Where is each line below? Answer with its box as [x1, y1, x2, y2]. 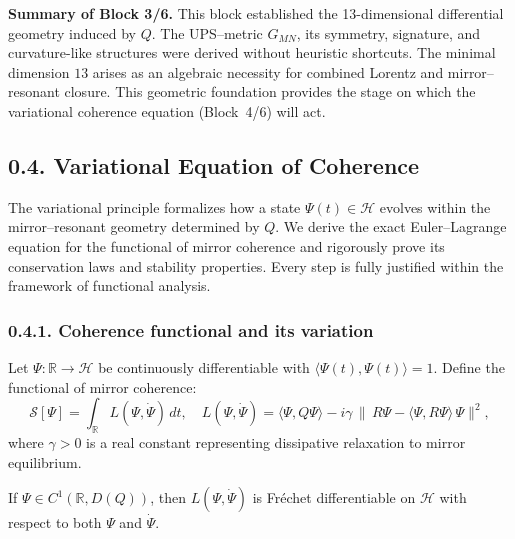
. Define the [433, 356, 505, 377]
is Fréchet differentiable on [252, 487, 416, 508]
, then [150, 487, 186, 508]
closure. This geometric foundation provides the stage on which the [64, 81, 476, 102]
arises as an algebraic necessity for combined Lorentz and [92, 61, 444, 82]
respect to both [8, 512, 102, 533]
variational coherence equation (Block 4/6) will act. [8, 100, 326, 121]
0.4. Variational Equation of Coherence [8, 149, 420, 180]
